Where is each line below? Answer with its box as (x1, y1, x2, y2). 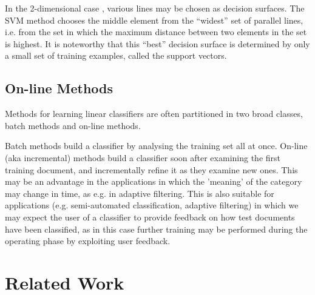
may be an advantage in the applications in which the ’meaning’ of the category (5, 175, 302, 188)
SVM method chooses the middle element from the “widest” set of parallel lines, (5, 13, 303, 26)
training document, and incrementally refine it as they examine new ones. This (5, 163, 298, 176)
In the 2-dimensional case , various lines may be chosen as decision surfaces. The (5, 2, 305, 14)
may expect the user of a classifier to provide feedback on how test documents (5, 210, 295, 223)
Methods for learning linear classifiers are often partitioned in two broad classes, (5, 107, 303, 120)
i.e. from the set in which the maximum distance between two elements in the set (5, 25, 307, 38)
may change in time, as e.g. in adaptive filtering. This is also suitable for (5, 187, 274, 199)
